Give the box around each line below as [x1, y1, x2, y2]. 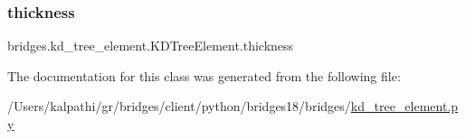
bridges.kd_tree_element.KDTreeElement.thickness [7, 36, 294, 55]
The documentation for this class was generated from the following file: [7, 66, 401, 85]
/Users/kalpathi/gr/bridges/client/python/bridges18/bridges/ [7, 97, 351, 116]
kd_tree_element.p [350, 97, 459, 116]
